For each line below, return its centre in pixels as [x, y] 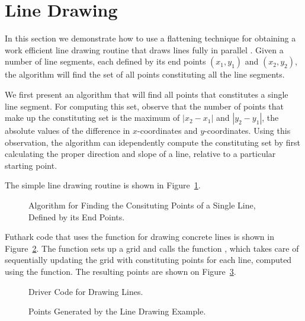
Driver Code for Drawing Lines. [86, 291]
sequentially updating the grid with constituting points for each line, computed [148, 260]
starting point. [31, 165]
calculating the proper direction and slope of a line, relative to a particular [140, 154]
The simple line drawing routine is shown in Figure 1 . [103, 185]
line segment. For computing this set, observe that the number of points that [144, 106]
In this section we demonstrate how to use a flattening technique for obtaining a [150, 38]
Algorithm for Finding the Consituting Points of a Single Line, [142, 205]
